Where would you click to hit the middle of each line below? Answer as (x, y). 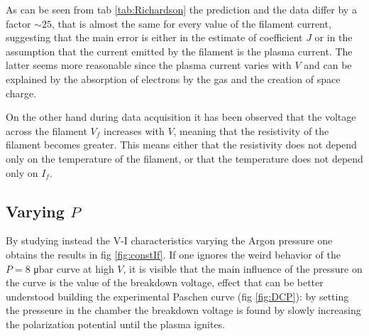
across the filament (46, 130)
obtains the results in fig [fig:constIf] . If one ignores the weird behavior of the (173, 254)
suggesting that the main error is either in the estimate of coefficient (154, 37)
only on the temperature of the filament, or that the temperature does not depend (184, 158)
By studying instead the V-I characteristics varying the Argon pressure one (169, 240)
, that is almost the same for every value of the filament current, (191, 23)
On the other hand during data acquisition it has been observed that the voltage (181, 117)
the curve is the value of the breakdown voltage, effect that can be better (165, 282)
